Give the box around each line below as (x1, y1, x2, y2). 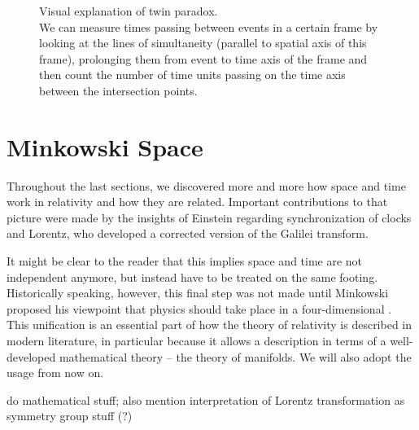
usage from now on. (7, 364, 104, 381)
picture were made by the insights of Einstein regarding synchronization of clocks (7, 208, 412, 226)
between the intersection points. (39, 81, 198, 99)
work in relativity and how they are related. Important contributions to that (7, 193, 388, 210)
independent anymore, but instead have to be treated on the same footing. (7, 268, 378, 285)
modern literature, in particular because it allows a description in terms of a (7, 332, 386, 349)
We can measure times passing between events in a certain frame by (39, 18, 378, 35)
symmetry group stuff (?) (7, 407, 133, 424)
